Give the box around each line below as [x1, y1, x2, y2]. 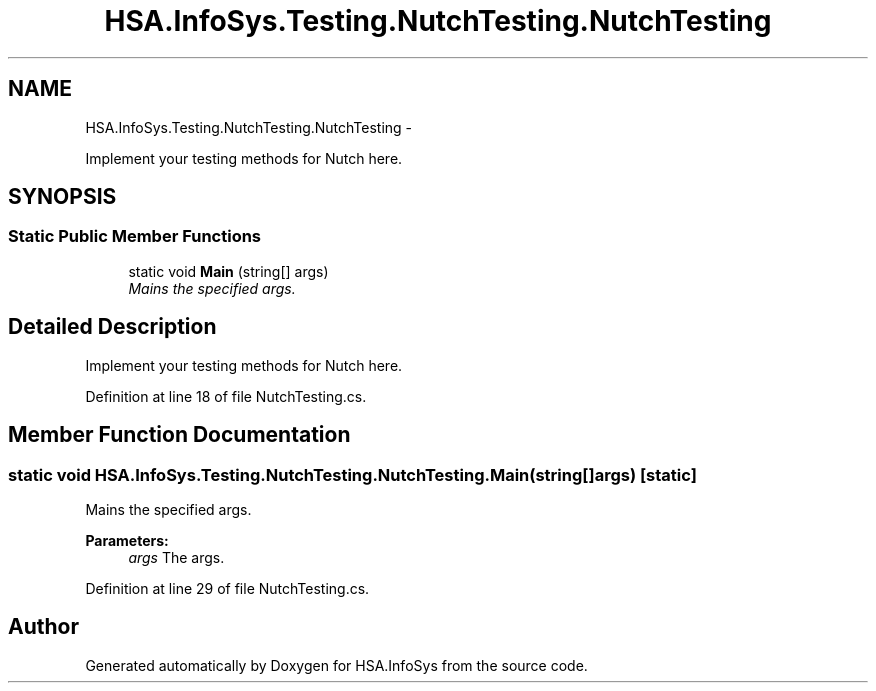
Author [8, 614, 79, 640]
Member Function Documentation [8, 422, 351, 448]
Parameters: [85, 531, 169, 549]
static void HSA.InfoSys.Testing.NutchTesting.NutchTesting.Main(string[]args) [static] [8, 464, 697, 485]
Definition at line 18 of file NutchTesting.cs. [85, 387, 367, 405]
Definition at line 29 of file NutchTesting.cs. [85, 579, 370, 597]
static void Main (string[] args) [128, 262, 329, 280]
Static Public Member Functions [8, 226, 262, 247]
